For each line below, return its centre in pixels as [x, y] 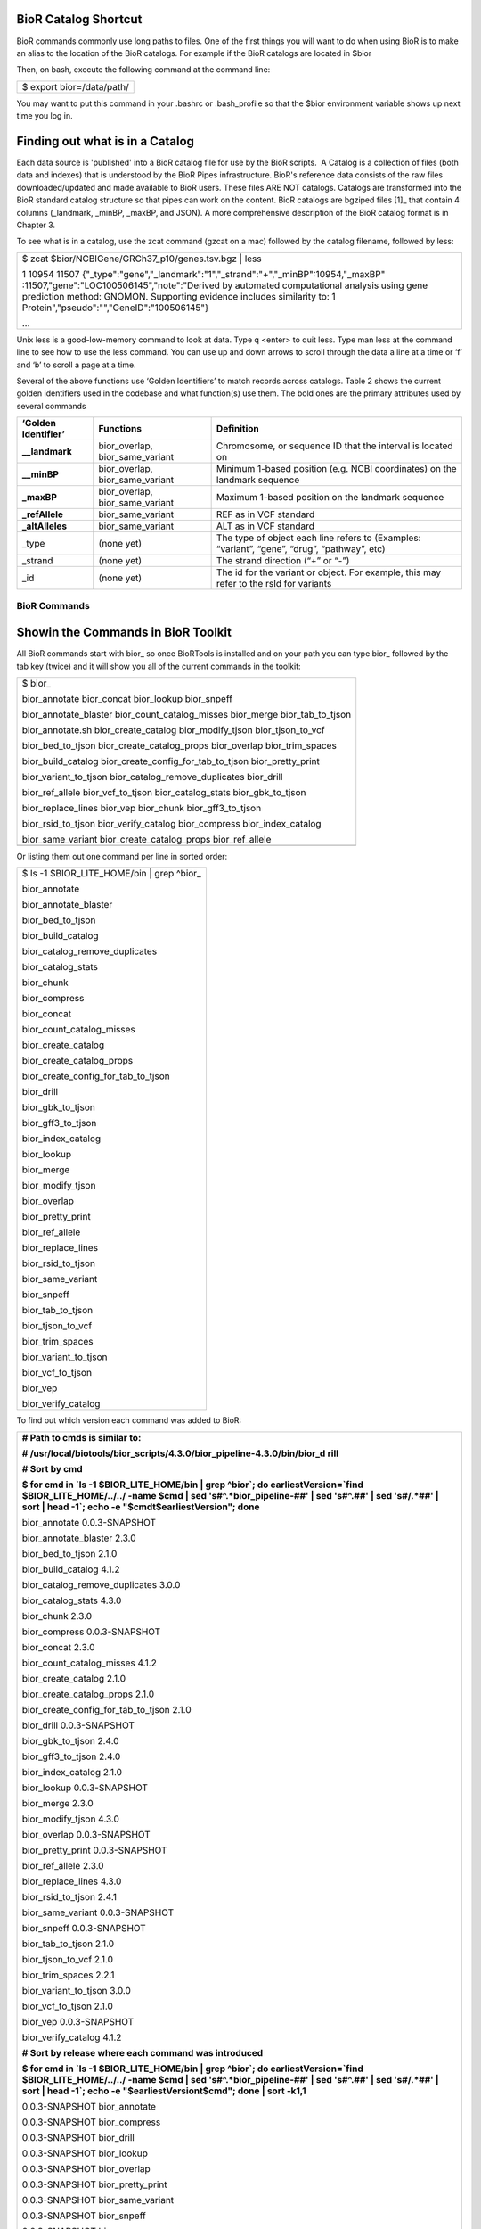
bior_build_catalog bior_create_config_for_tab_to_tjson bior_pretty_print [171, 761]
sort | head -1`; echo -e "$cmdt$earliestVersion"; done [141, 1507]
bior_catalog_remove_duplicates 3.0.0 [101, 1584]
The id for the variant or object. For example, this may [329, 572]
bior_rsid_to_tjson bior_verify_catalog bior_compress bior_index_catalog [171, 823]
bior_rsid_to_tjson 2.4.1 [69, 1896]
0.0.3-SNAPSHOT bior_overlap [86, 2168]
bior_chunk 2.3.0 [57, 1616]
